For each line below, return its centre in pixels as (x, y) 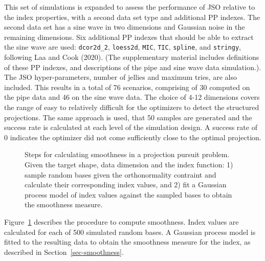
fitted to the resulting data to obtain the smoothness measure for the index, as (127, 242)
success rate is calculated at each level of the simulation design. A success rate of (131, 127)
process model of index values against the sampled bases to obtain (128, 194)
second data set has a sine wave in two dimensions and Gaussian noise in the (125, 27)
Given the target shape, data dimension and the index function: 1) (129, 164)
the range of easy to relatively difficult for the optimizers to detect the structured (132, 107)
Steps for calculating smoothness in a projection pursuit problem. (127, 154)
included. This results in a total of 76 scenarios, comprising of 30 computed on (127, 87)
